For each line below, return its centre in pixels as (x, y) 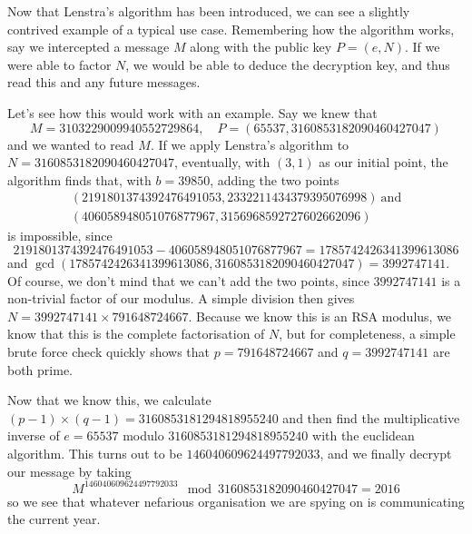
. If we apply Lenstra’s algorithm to (250, 144)
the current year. (54, 519)
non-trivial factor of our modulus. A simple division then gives (181, 298)
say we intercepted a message (88, 47)
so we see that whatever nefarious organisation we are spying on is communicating (236, 501)
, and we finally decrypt (386, 453)
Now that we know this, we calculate (109, 400)
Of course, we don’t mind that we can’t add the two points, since (188, 280)
